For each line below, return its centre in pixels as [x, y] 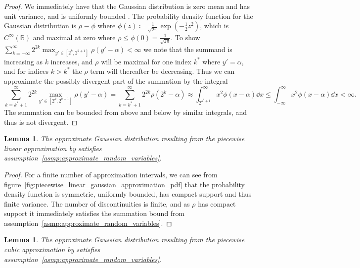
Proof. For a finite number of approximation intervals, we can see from [111, 174]
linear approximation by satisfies [53, 148]
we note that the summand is [188, 49]
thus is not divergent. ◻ [41, 122]
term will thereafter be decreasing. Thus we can [162, 71]
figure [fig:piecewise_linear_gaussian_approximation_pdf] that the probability [125, 184]
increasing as [23, 61]
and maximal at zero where [74, 37]
